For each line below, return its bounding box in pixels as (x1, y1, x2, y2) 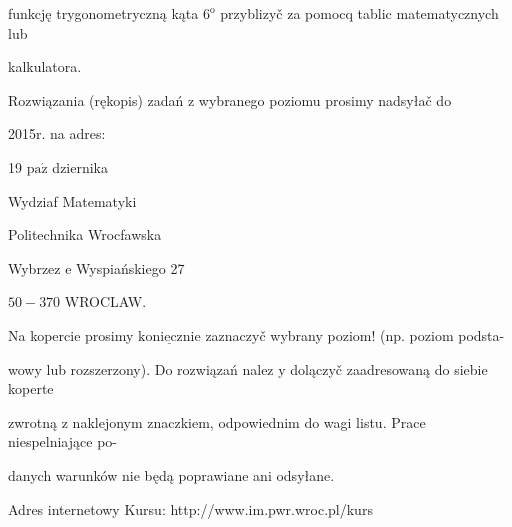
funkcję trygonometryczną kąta (8, 3, 199, 23)
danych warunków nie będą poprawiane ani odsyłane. (8, 464, 335, 485)
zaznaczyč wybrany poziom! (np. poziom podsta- (205, 324, 505, 345)
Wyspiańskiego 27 (76, 257, 185, 278)
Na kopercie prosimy (8, 324, 134, 345)
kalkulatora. (8, 56, 82, 77)
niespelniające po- (8, 431, 117, 452)
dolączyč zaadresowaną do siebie (290, 358, 488, 379)
